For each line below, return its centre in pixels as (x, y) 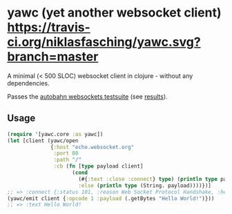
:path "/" (67, 160)
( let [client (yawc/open (43, 140)
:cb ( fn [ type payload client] (98, 166)
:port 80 (66, 153)
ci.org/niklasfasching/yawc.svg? (104, 42)
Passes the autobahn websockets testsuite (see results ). (87, 96)
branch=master (53, 57)
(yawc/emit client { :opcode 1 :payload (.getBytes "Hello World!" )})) (111, 198)
